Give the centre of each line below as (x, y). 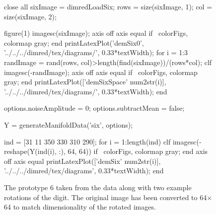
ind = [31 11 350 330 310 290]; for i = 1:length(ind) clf (87, 141)
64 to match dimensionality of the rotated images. (80, 207)
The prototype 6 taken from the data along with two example (98, 187)
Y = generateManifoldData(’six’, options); (69, 124)
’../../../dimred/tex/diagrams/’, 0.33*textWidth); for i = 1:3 (96, 52)
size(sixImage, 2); (30, 16)
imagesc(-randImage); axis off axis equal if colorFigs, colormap (101, 72)
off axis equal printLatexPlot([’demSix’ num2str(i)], (82, 161)
